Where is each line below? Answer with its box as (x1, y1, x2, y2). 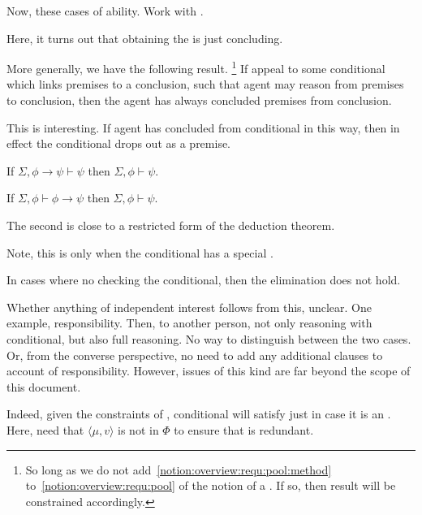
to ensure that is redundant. (174, 421, 314, 438)
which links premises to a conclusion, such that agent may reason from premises (6, 76, 404, 93)
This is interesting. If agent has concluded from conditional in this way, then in (6, 119, 400, 136)
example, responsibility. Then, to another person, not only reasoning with (6, 314, 372, 331)
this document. (6, 378, 81, 395)
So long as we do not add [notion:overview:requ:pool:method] (25, 461, 332, 478)
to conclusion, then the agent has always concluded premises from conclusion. (6, 92, 392, 109)
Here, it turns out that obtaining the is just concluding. (6, 29, 283, 46)
